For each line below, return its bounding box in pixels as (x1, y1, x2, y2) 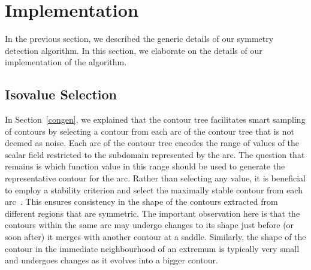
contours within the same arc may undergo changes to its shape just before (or (5, 219, 294, 231)
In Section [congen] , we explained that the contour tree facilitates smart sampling (5, 113, 306, 126)
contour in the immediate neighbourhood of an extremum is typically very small (5, 242, 300, 254)
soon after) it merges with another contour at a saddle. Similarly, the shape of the (5, 230, 306, 243)
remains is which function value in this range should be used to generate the (5, 160, 285, 172)
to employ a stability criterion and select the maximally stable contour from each (5, 183, 303, 196)
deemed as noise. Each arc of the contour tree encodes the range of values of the (5, 136, 299, 149)
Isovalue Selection (5, 85, 117, 104)
